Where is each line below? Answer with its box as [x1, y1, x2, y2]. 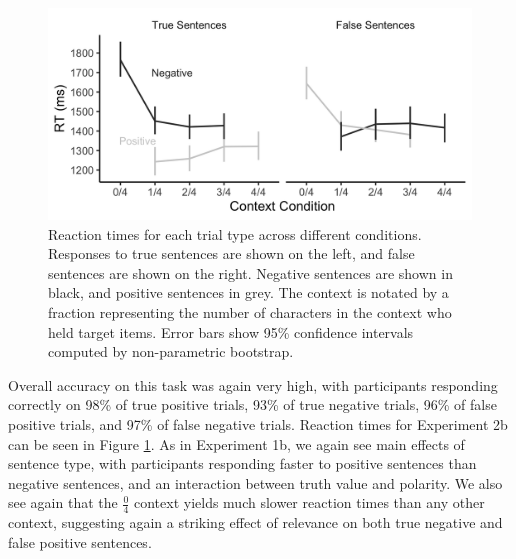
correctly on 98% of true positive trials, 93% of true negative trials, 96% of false [8, 394, 497, 415]
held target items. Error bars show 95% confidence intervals [48, 321, 414, 342]
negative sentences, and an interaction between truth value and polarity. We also [8, 472, 503, 493]
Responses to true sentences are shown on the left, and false [48, 243, 415, 264]
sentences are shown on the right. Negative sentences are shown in [48, 262, 453, 283]
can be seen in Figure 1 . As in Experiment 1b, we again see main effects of [8, 433, 465, 454]
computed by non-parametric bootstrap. [48, 341, 294, 362]
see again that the [8, 492, 118, 513]
